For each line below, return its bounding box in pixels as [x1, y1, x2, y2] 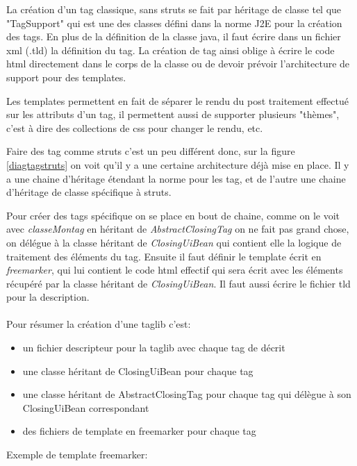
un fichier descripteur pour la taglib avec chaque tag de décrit [22, 340, 285, 355]
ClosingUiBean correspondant [22, 400, 149, 415]
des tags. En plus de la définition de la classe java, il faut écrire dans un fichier [6, 29, 341, 44]
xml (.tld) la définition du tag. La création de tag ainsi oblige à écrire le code [6, 42, 335, 57]
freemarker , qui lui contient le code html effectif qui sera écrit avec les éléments [6, 263, 343, 277]
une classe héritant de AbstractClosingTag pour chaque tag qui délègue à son [22, 387, 351, 401]
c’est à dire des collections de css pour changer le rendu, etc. [6, 120, 263, 135]
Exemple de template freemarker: [6, 447, 148, 462]
